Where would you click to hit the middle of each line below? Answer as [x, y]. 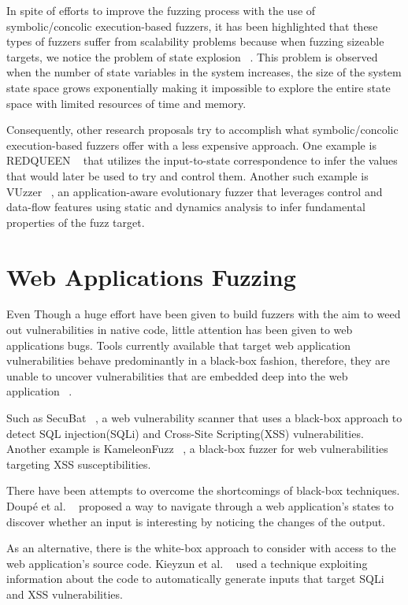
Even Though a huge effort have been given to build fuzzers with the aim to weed [204, 314]
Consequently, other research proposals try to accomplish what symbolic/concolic [202, 130]
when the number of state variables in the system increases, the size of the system [204, 72]
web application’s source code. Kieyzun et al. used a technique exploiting [187, 563]
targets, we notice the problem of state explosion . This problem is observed [192, 56]
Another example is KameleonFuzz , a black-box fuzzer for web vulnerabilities [197, 449]
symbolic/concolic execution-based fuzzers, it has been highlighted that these [192, 26]
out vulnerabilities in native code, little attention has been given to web [180, 330]
